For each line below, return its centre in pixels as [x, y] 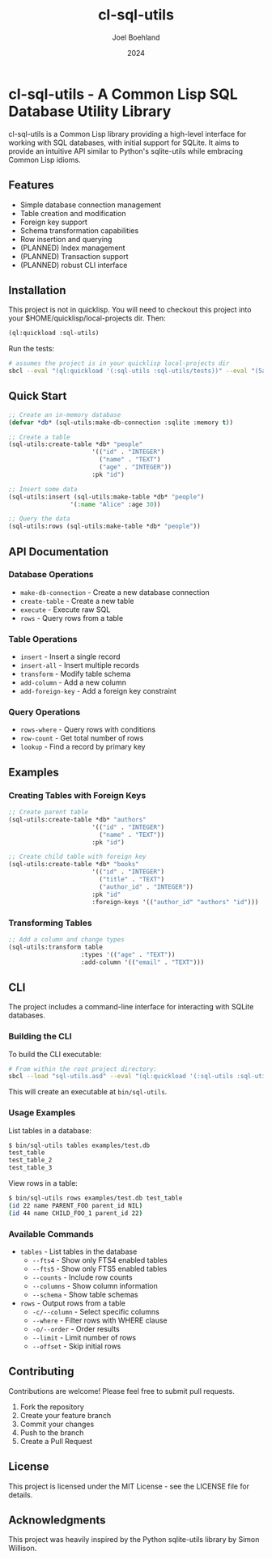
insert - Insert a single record [70, 656]
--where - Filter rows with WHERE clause [100, 1320]
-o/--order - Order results [76, 1328]
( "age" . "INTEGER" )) [135, 467]
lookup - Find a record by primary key [83, 747]
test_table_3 [30, 1168]
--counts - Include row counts [82, 1277]
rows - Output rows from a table [72, 1303]
